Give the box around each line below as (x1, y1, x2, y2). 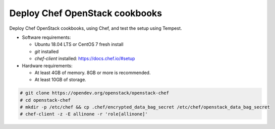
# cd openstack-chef (20, 97, 71, 103)
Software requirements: (22, 34, 71, 40)
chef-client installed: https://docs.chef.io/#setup (34, 55, 135, 61)
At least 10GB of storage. (34, 77, 87, 83)
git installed (34, 48, 59, 54)
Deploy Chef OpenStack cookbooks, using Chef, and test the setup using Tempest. (9, 25, 182, 31)
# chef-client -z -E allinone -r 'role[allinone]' (20, 111, 148, 117)
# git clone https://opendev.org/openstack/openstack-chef (20, 90, 169, 96)
